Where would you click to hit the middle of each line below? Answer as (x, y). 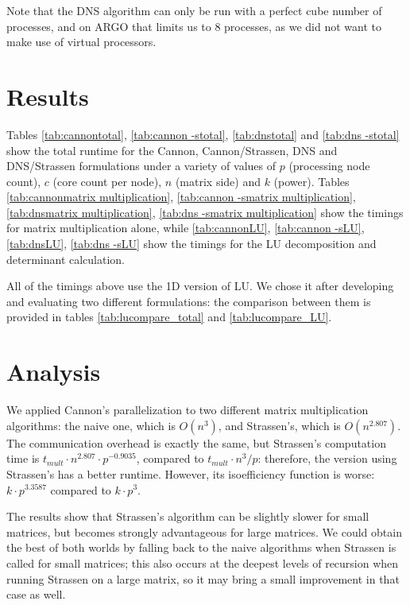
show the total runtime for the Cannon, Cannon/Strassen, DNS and (172, 150)
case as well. (36, 594)
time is (23, 458)
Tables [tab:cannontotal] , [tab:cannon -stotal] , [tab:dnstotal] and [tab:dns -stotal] (203, 134)
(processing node (329, 166)
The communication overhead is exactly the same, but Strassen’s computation (196, 442)
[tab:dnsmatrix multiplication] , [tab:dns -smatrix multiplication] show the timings (205, 212)
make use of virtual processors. (81, 42)
